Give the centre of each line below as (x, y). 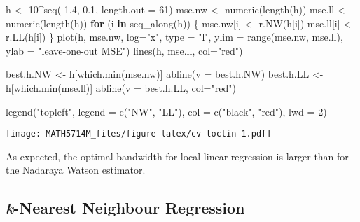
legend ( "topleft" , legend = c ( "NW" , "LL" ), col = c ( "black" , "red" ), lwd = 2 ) (166, 111)
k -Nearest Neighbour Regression (125, 208)
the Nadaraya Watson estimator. (76, 170)
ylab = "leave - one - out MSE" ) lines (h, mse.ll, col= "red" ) (124, 50)
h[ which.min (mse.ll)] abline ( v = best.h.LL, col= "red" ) (121, 87)
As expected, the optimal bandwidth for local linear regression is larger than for (177, 156)
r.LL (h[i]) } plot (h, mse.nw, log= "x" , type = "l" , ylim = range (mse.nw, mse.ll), (174, 37)
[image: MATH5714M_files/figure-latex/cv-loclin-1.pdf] (139, 134)
